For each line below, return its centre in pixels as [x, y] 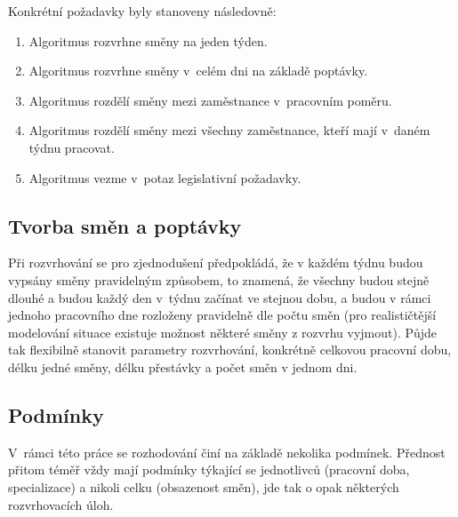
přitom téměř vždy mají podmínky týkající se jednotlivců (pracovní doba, [209, 469]
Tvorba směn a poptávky [125, 225]
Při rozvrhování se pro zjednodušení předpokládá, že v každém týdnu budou [216, 262]
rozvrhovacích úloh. [61, 504]
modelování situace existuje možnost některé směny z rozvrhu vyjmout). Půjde [223, 332]
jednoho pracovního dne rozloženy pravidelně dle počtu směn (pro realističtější [222, 315]
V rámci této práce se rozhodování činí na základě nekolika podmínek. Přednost [227, 452]
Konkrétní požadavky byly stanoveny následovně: [142, 11]
